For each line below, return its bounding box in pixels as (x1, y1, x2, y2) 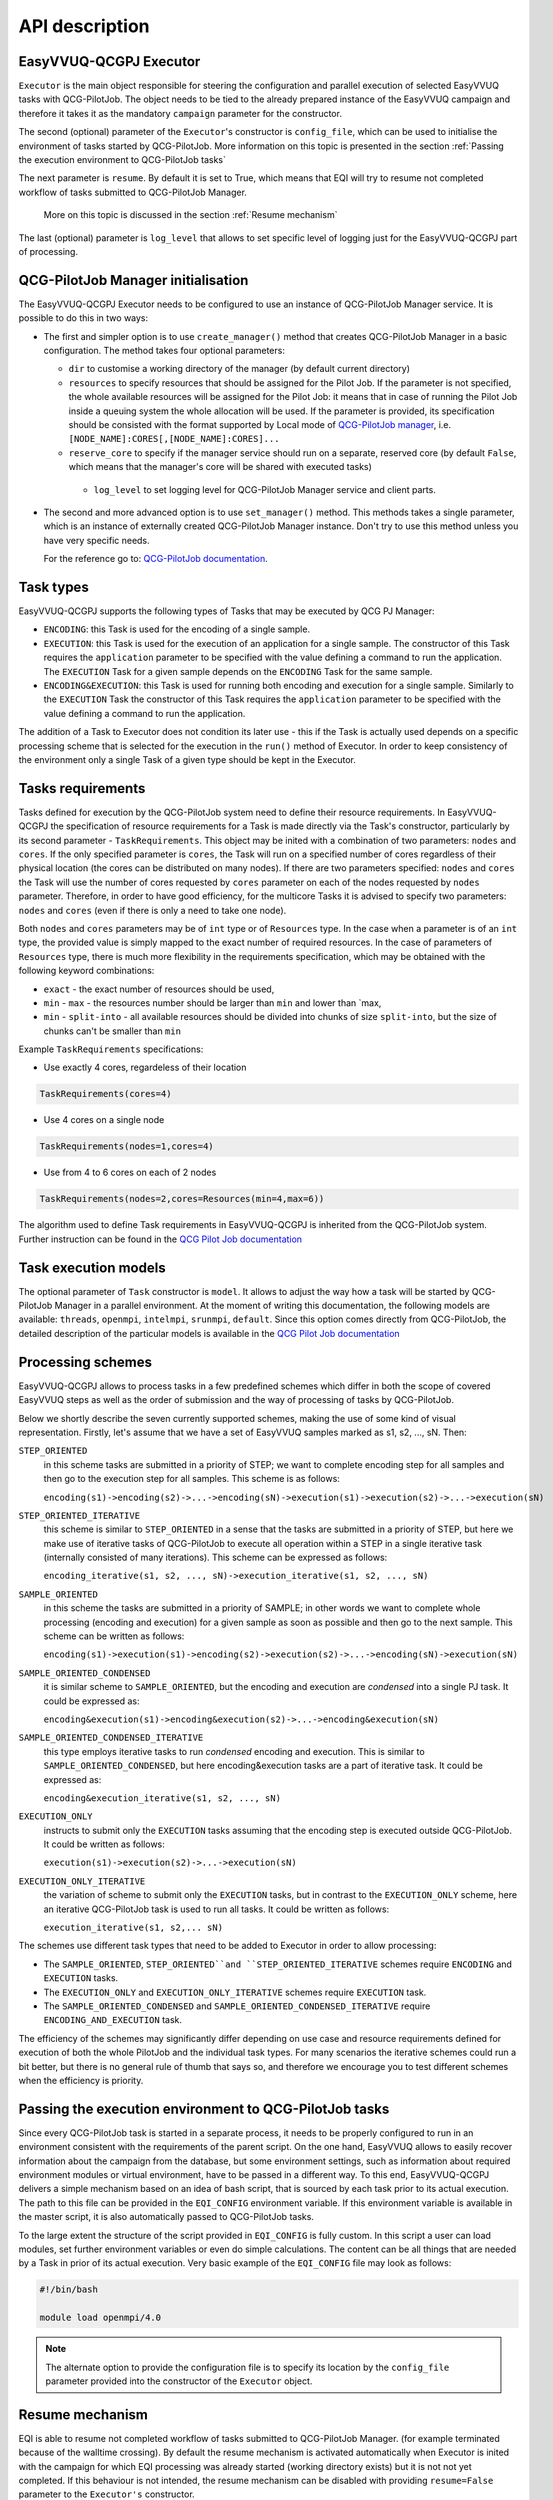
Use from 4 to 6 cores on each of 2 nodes (43, 1166, 217, 1179)
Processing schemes (18, 1353, 153, 1370)
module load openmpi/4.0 (39, 2312, 162, 2324)
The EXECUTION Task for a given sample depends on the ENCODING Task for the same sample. (43, 665, 433, 677)
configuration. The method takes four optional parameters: (43, 345, 285, 357)
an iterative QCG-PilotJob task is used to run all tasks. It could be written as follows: (43, 1903, 390, 1915)
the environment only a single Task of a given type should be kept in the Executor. (18, 753, 357, 765)
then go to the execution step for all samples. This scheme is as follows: (43, 1473, 340, 1485)
